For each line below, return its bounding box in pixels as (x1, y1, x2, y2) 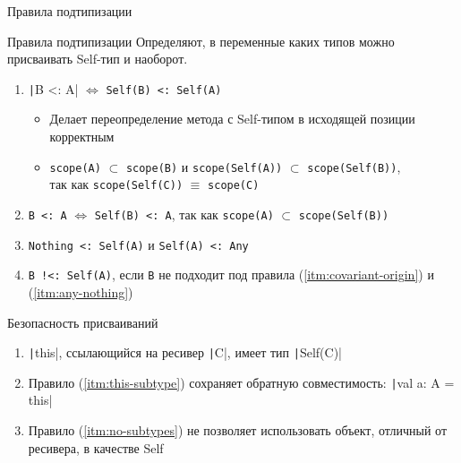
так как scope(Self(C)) (49, 175, 184, 193)
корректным (49, 127, 115, 146)
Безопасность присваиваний (7, 313, 158, 331)
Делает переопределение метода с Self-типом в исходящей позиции (49, 109, 415, 128)
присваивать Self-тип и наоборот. (7, 49, 188, 68)
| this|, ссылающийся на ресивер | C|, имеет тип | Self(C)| (28, 343, 342, 362)
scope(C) (208, 179, 260, 193)
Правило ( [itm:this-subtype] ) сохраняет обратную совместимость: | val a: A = (28, 373, 455, 391)
